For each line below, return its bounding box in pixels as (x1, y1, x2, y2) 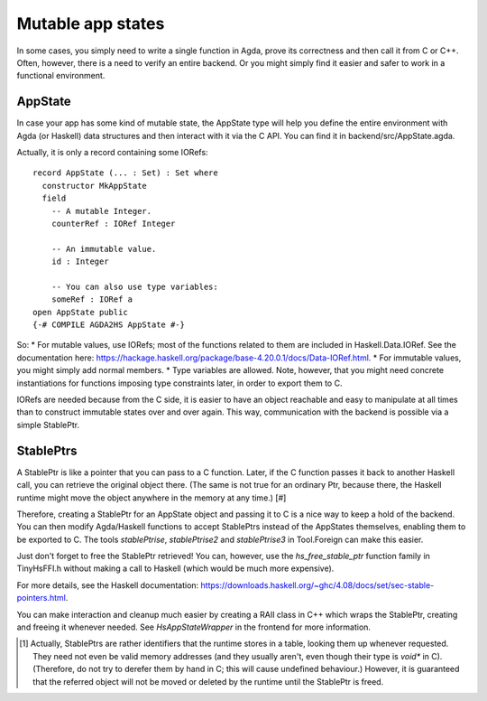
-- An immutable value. (51, 244, 157, 254)
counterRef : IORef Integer (51, 218, 176, 229)
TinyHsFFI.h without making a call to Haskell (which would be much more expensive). (16, 563, 335, 574)
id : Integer (51, 257, 109, 266)
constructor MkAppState (41, 181, 148, 191)
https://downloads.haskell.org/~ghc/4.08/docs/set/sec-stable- (200, 579, 435, 591)
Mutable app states (16, 14, 165, 33)
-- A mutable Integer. (51, 206, 152, 216)
